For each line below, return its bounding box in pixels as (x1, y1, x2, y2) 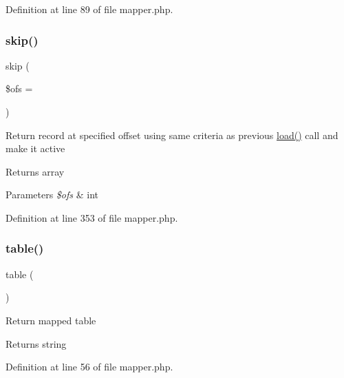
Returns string (6, 336, 67, 350)
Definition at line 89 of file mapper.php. (6, 2, 173, 16)
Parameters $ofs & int (6, 187, 98, 202)
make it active (6, 141, 65, 156)
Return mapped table (6, 313, 96, 327)
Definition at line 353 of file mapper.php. (6, 210, 178, 224)
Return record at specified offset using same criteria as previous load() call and (6, 127, 338, 142)
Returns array (6, 164, 65, 178)
